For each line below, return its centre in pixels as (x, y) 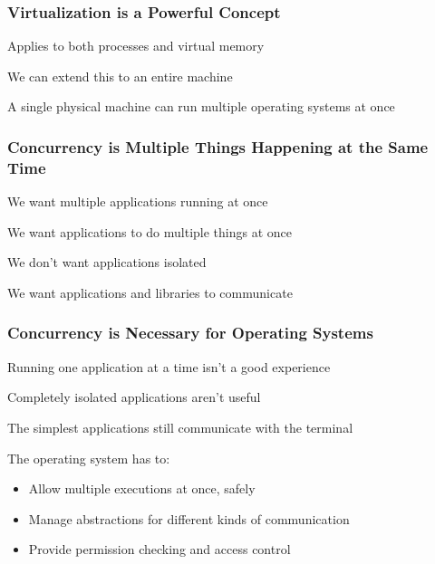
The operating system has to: (89, 458)
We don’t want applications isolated (107, 262)
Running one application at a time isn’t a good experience (169, 366)
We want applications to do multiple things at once (150, 231)
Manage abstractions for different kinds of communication (189, 518)
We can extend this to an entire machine (120, 76)
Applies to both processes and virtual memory (136, 46)
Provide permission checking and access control (159, 549)
